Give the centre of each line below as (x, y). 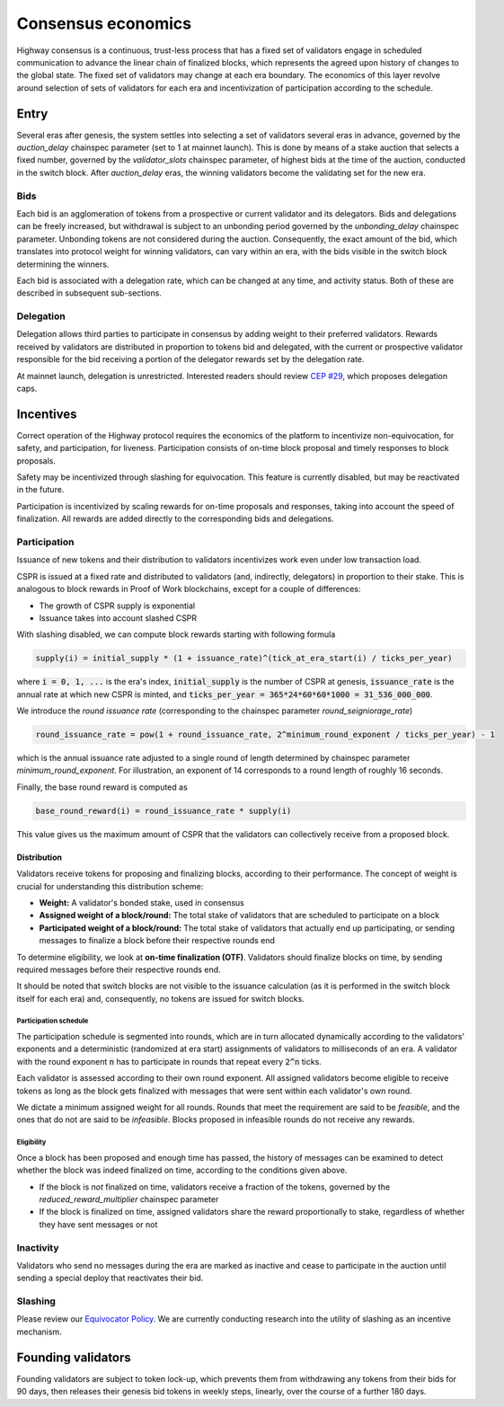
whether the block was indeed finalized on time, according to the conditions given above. (182, 1170)
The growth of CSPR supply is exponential (117, 606)
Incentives (47, 414)
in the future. (40, 490)
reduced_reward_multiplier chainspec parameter (129, 1199)
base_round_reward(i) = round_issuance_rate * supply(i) (164, 810)
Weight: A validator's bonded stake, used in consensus (141, 902)
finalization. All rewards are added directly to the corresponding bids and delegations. (175, 519)
